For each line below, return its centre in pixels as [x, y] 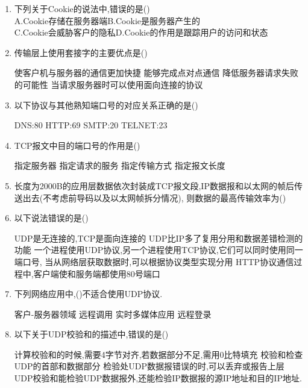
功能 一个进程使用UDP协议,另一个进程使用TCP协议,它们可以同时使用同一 [159, 250]
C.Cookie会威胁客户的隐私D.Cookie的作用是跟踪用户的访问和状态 [141, 32]
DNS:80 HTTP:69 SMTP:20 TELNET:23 [91, 125]
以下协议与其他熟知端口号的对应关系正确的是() [106, 105]
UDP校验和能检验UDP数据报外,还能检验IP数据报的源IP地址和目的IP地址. [158, 378]
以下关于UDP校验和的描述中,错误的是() [91, 334]
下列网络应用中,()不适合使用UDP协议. [88, 294]
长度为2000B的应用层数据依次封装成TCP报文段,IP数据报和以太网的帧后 [154, 185]
